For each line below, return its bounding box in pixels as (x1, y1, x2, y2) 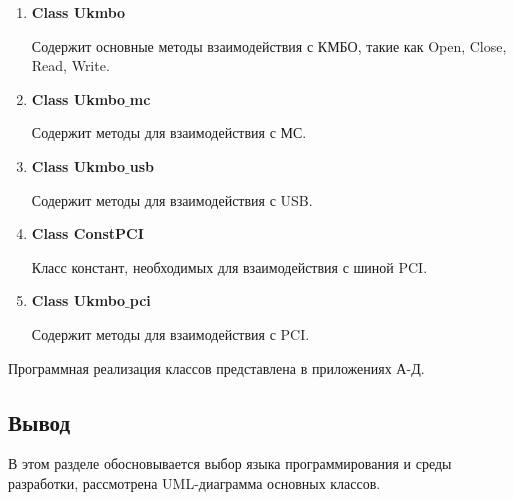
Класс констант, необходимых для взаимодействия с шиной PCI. (31, 256, 428, 277)
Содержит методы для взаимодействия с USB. (31, 189, 313, 210)
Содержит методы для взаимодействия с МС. (31, 122, 307, 143)
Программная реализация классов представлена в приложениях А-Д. (8, 357, 425, 378)
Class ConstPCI (31, 223, 144, 244)
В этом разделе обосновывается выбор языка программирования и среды (8, 453, 452, 474)
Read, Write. (31, 55, 110, 76)
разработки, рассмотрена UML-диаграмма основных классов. (8, 472, 381, 493)
